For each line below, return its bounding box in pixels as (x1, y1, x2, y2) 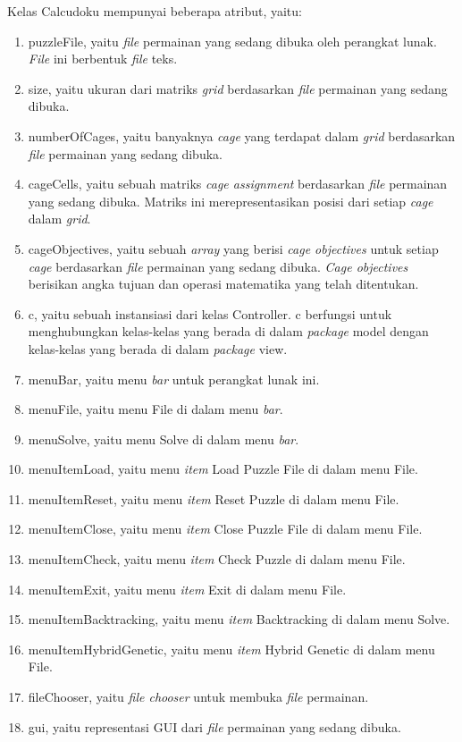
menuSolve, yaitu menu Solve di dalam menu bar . (28, 429, 299, 448)
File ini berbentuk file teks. (28, 49, 178, 68)
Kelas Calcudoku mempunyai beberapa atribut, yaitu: (7, 2, 302, 20)
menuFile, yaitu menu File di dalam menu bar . (28, 400, 283, 418)
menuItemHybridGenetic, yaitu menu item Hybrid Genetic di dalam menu (28, 639, 435, 658)
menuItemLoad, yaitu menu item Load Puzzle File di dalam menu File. (28, 460, 418, 478)
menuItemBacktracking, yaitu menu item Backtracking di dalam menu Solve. (28, 610, 450, 628)
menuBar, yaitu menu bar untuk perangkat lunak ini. (28, 369, 320, 388)
